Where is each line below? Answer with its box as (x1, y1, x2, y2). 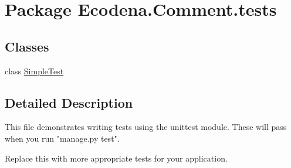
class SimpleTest (5, 64, 64, 77)
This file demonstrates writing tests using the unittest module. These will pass (5, 121, 287, 133)
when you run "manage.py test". (5, 132, 120, 144)
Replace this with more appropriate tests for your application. (5, 152, 228, 164)
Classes (5, 37, 49, 55)
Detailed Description (5, 93, 133, 111)
